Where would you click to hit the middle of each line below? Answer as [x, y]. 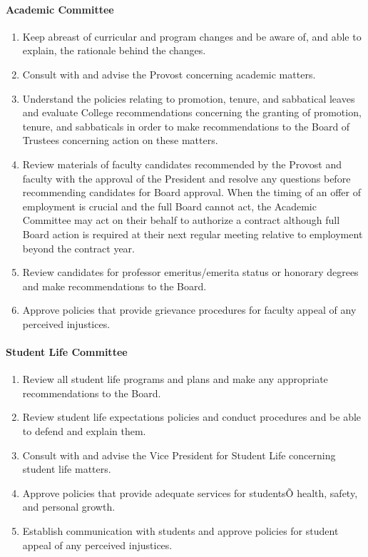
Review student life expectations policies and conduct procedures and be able [192, 417]
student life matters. [67, 469]
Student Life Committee [67, 352]
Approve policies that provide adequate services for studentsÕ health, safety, [190, 492]
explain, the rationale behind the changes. [114, 50]
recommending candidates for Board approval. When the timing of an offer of [191, 192]
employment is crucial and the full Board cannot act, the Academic [169, 206]
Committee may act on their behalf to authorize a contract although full [181, 220]
